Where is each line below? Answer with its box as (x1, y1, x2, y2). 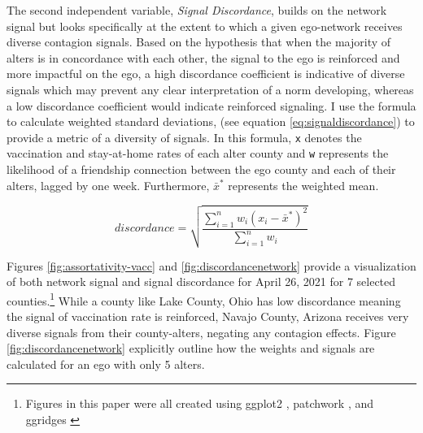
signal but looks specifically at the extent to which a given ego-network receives (7, 17, 403, 34)
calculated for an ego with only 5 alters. (7, 355, 205, 372)
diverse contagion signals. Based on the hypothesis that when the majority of (7, 33, 391, 50)
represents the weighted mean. (228, 176, 379, 193)
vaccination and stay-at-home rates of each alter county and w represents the (7, 145, 389, 162)
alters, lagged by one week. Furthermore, (7, 176, 210, 193)
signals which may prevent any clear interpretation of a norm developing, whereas (7, 80, 414, 97)
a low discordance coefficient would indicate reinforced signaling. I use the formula (7, 97, 416, 114)
